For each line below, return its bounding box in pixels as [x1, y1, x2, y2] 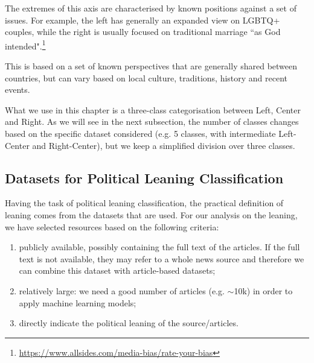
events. [5, 83, 30, 96]
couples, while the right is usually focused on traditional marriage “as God [5, 25, 281, 38]
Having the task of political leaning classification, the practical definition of [5, 197, 284, 209]
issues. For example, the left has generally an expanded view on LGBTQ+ [5, 13, 280, 26]
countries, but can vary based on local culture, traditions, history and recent [5, 71, 288, 84]
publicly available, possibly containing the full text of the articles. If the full [19, 241, 300, 253]
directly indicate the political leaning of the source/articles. [19, 317, 239, 329]
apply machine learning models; [19, 296, 136, 309]
